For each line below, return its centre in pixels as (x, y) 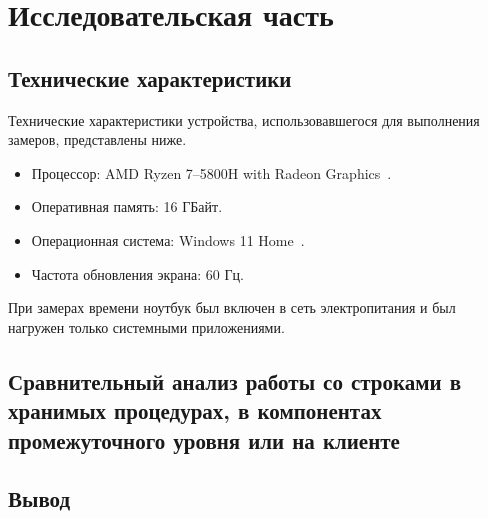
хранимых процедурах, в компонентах (195, 410)
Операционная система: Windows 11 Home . (168, 239)
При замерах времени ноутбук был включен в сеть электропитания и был (232, 307)
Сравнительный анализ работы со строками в (235, 380)
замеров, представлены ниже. (97, 139)
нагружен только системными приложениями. (146, 326)
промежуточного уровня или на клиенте (204, 439)
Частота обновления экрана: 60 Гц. (137, 273)
